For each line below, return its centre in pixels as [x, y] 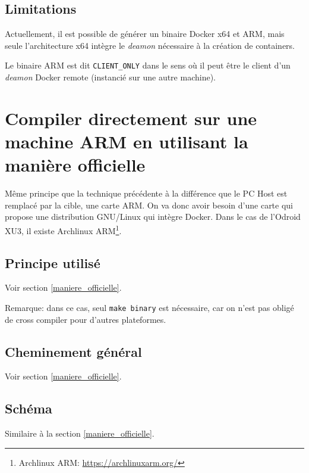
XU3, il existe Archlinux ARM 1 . [63, 229]
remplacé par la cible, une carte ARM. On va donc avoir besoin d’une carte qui [149, 205]
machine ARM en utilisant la [127, 141]
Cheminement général [73, 351]
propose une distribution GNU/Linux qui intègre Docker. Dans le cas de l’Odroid [153, 217]
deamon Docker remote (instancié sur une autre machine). [110, 77]
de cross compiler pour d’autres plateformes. [86, 319]
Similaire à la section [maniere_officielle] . [80, 433]
